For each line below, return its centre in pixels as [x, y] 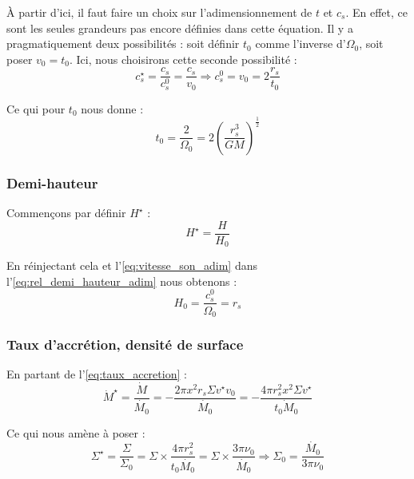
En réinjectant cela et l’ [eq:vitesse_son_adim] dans [132, 265]
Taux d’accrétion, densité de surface [125, 344]
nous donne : [112, 108]
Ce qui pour [36, 108]
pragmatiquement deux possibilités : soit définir [123, 44]
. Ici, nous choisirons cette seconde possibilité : [183, 59]
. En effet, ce [376, 12]
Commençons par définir [66, 213]
